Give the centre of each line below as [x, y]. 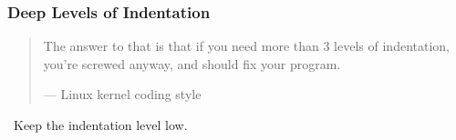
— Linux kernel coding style [122, 94]
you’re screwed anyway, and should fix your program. [192, 63]
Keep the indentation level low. [100, 125]
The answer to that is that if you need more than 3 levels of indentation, [246, 46]
